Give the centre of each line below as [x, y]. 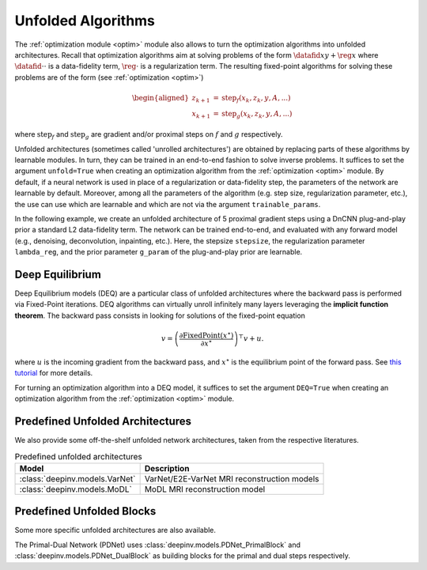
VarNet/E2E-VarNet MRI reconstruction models [232, 478]
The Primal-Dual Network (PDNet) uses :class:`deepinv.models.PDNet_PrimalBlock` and [157, 545]
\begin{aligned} [161, 98]
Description [167, 468]
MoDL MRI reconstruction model [205, 489]
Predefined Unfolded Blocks [85, 511]
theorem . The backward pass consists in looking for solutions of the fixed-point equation [160, 315]
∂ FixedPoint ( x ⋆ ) [206, 334]
